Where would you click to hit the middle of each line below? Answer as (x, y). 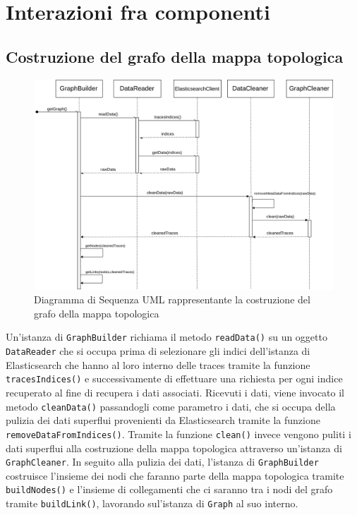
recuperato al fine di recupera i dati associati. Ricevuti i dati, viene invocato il (175, 393)
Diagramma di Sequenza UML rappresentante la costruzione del (172, 299)
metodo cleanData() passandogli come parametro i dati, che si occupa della (171, 406)
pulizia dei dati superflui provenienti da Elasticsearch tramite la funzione (163, 420)
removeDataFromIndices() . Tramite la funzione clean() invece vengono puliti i (178, 434)
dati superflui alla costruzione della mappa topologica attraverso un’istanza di (174, 448)
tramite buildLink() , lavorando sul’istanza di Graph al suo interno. (152, 503)
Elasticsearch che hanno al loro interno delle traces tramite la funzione (158, 364)
